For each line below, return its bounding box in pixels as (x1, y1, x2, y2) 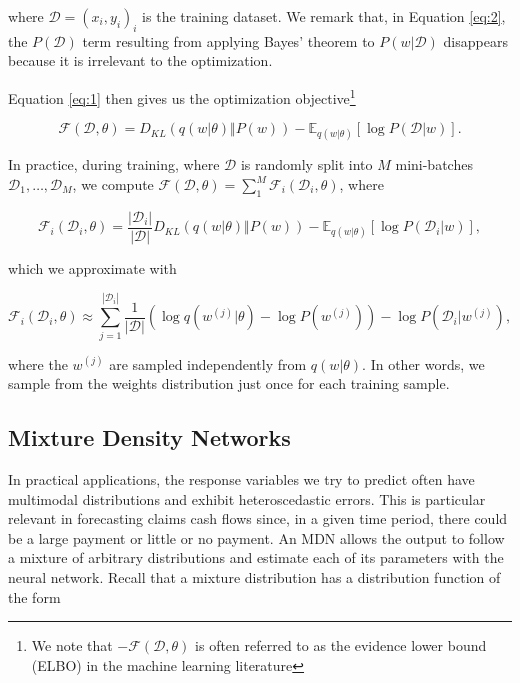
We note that (31, 635, 113, 656)
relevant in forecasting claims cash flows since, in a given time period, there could (8, 508, 508, 529)
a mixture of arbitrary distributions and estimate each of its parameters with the (8, 547, 504, 568)
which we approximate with (8, 257, 177, 278)
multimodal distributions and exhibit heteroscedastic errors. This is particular (8, 488, 486, 509)
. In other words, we (362, 353, 485, 374)
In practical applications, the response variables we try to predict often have (8, 468, 475, 489)
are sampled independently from (109, 353, 307, 374)
